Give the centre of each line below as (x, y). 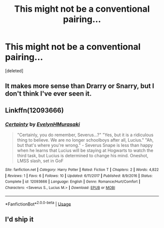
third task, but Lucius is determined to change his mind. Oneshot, (82, 156)
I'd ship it (19, 219)
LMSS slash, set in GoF (40, 161)
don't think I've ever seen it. (48, 94)
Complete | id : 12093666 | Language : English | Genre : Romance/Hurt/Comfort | (73, 182)
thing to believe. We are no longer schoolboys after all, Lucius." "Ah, (85, 140)
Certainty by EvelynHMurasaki (42, 124)
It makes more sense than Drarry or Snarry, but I (80, 86)
